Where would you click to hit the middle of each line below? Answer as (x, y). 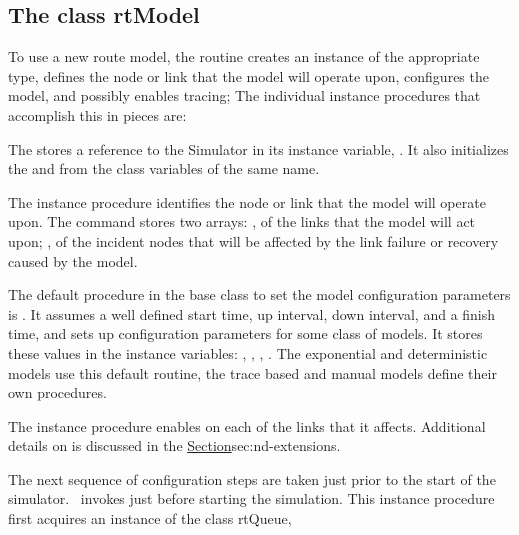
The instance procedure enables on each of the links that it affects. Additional (247, 425)
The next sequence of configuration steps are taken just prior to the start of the (252, 478)
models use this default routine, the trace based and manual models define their (252, 372)
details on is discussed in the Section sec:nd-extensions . (174, 445)
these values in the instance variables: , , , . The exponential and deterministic (248, 352)
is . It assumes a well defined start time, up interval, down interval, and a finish (252, 313)
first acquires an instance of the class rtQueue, (150, 518)
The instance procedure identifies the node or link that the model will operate (247, 201)
